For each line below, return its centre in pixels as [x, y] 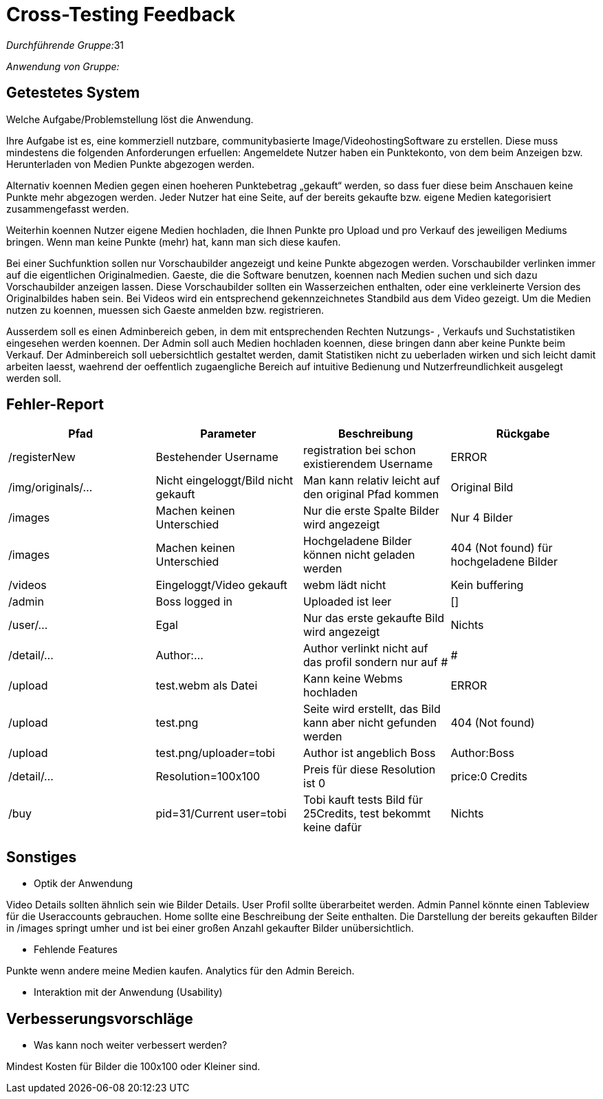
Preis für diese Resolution [370, 770]
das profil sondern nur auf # [376, 662]
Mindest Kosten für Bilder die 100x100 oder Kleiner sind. [133, 1067]
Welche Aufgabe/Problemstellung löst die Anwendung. [130, 119]
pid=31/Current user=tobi [221, 814]
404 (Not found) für [502, 548]
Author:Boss [482, 753]
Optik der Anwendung [84, 884]
